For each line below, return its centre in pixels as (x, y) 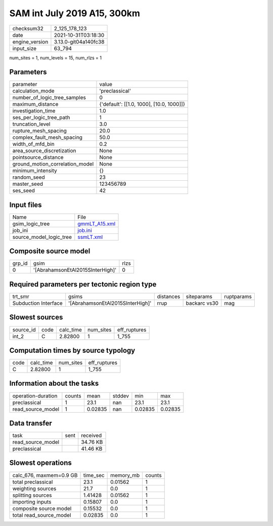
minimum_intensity (35, 171)
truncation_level (31, 124)
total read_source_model (42, 515)
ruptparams (238, 296)
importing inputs (32, 502)
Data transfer (31, 423)
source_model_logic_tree (42, 237)
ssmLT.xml (90, 237)
